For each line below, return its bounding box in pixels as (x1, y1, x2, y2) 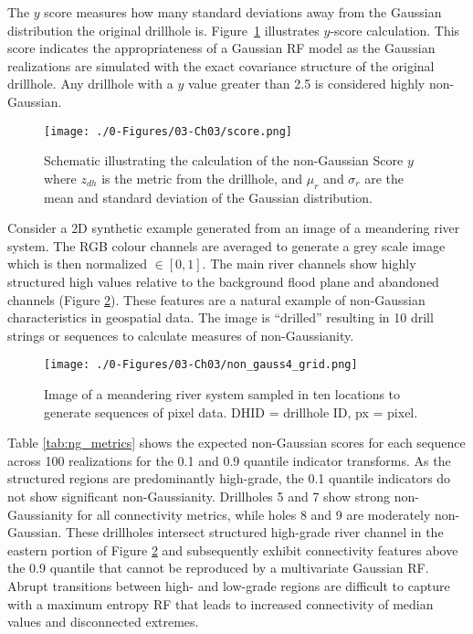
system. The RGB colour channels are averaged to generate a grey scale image (7, 236, 446, 255)
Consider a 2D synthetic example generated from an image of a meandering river (7, 218, 460, 238)
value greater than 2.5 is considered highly (187, 74, 426, 93)
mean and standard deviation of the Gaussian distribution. (44, 187, 373, 206)
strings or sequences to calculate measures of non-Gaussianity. (7, 325, 354, 344)
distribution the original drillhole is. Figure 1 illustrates (7, 20, 320, 39)
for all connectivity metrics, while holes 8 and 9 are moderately (77, 504, 431, 523)
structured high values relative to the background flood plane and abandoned (7, 271, 439, 291)
